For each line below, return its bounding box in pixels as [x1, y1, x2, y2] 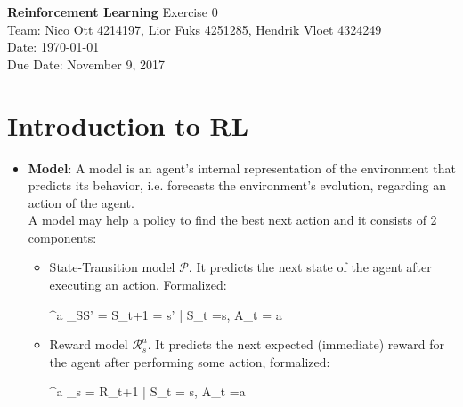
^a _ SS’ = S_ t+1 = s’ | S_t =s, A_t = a [49, 305, 282, 323]
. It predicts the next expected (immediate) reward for [147, 335, 444, 354]
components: [28, 227, 97, 246]
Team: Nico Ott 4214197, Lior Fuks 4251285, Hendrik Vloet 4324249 [7, 20, 382, 38]
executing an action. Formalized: [49, 275, 227, 294]
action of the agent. [28, 193, 134, 211]
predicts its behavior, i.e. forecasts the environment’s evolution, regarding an [28, 176, 447, 195]
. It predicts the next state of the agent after [188, 258, 432, 276]
